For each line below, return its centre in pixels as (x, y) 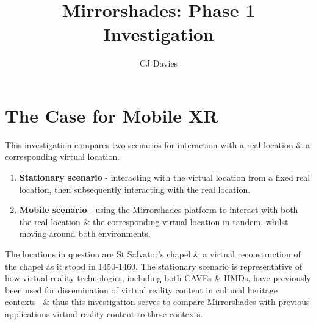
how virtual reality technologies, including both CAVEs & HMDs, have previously (158, 278)
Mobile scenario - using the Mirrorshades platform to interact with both (159, 210)
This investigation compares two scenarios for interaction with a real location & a (157, 144)
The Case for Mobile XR (112, 115)
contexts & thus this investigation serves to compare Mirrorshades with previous (157, 302)
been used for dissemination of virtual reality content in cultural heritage (141, 290)
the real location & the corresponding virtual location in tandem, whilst (154, 221)
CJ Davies (159, 63)
